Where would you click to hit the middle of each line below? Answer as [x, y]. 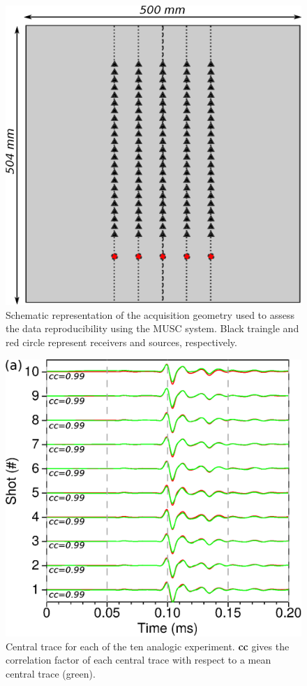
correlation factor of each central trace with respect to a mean [138, 660]
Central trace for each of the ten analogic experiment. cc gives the [148, 646]
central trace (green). [51, 673]
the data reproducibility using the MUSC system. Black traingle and [152, 328]
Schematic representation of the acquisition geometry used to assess [150, 314]
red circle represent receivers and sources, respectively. [121, 342]
